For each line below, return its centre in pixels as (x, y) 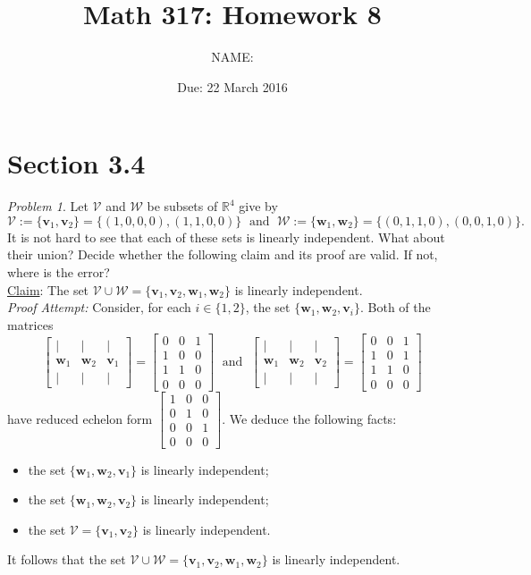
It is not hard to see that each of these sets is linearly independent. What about (226, 237)
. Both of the (396, 307)
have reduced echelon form (80, 418)
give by (258, 206)
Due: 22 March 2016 (232, 86)
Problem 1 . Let (48, 206)
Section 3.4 (76, 163)
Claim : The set (48, 289)
